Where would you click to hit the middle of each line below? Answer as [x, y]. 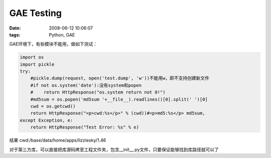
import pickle [37, 64]
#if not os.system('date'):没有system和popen [86, 85]
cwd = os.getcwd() [53, 106]
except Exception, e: [46, 120]
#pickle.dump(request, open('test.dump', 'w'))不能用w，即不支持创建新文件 [120, 78]
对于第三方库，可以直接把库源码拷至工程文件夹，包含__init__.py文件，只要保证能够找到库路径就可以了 [114, 149]
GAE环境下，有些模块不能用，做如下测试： [53, 44]
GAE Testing [36, 13]
